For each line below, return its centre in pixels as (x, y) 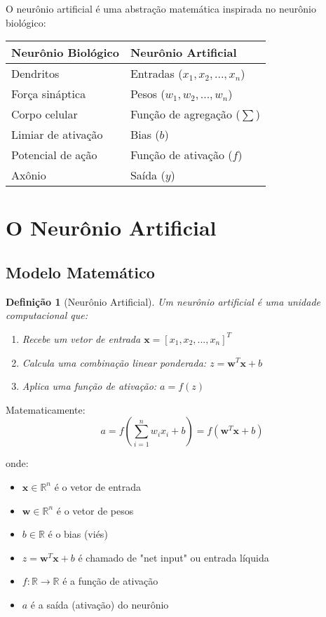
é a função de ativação (110, 581)
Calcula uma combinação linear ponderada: (114, 362)
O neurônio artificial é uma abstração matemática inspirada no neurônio (161, 8)
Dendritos (35, 74)
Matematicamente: (46, 409)
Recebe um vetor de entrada (81, 338)
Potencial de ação (54, 155)
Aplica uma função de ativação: (89, 386)
